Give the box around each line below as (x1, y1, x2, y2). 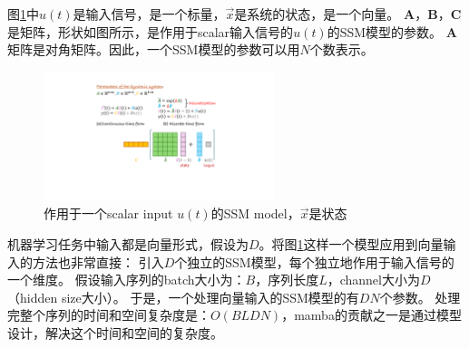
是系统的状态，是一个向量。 (234, 5, 400, 23)
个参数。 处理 (379, 287, 461, 306)
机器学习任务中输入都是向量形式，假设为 (7, 235, 249, 254)
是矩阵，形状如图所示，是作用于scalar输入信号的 (7, 22, 294, 41)
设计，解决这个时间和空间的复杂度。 (7, 324, 223, 343)
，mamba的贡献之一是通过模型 (281, 305, 462, 324)
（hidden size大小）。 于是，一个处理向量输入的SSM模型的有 (7, 287, 359, 306)
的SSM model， (210, 204, 300, 223)
